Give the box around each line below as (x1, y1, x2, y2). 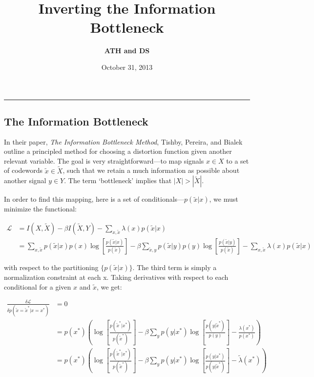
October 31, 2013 (101, 62, 153, 72)
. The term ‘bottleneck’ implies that (64, 175, 172, 186)
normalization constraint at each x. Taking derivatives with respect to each (4, 272, 229, 282)
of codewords (4, 165, 43, 175)
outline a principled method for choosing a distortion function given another (4, 146, 232, 156)
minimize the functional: (4, 204, 77, 214)
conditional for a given (4, 281, 71, 292)
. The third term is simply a (132, 262, 217, 272)
